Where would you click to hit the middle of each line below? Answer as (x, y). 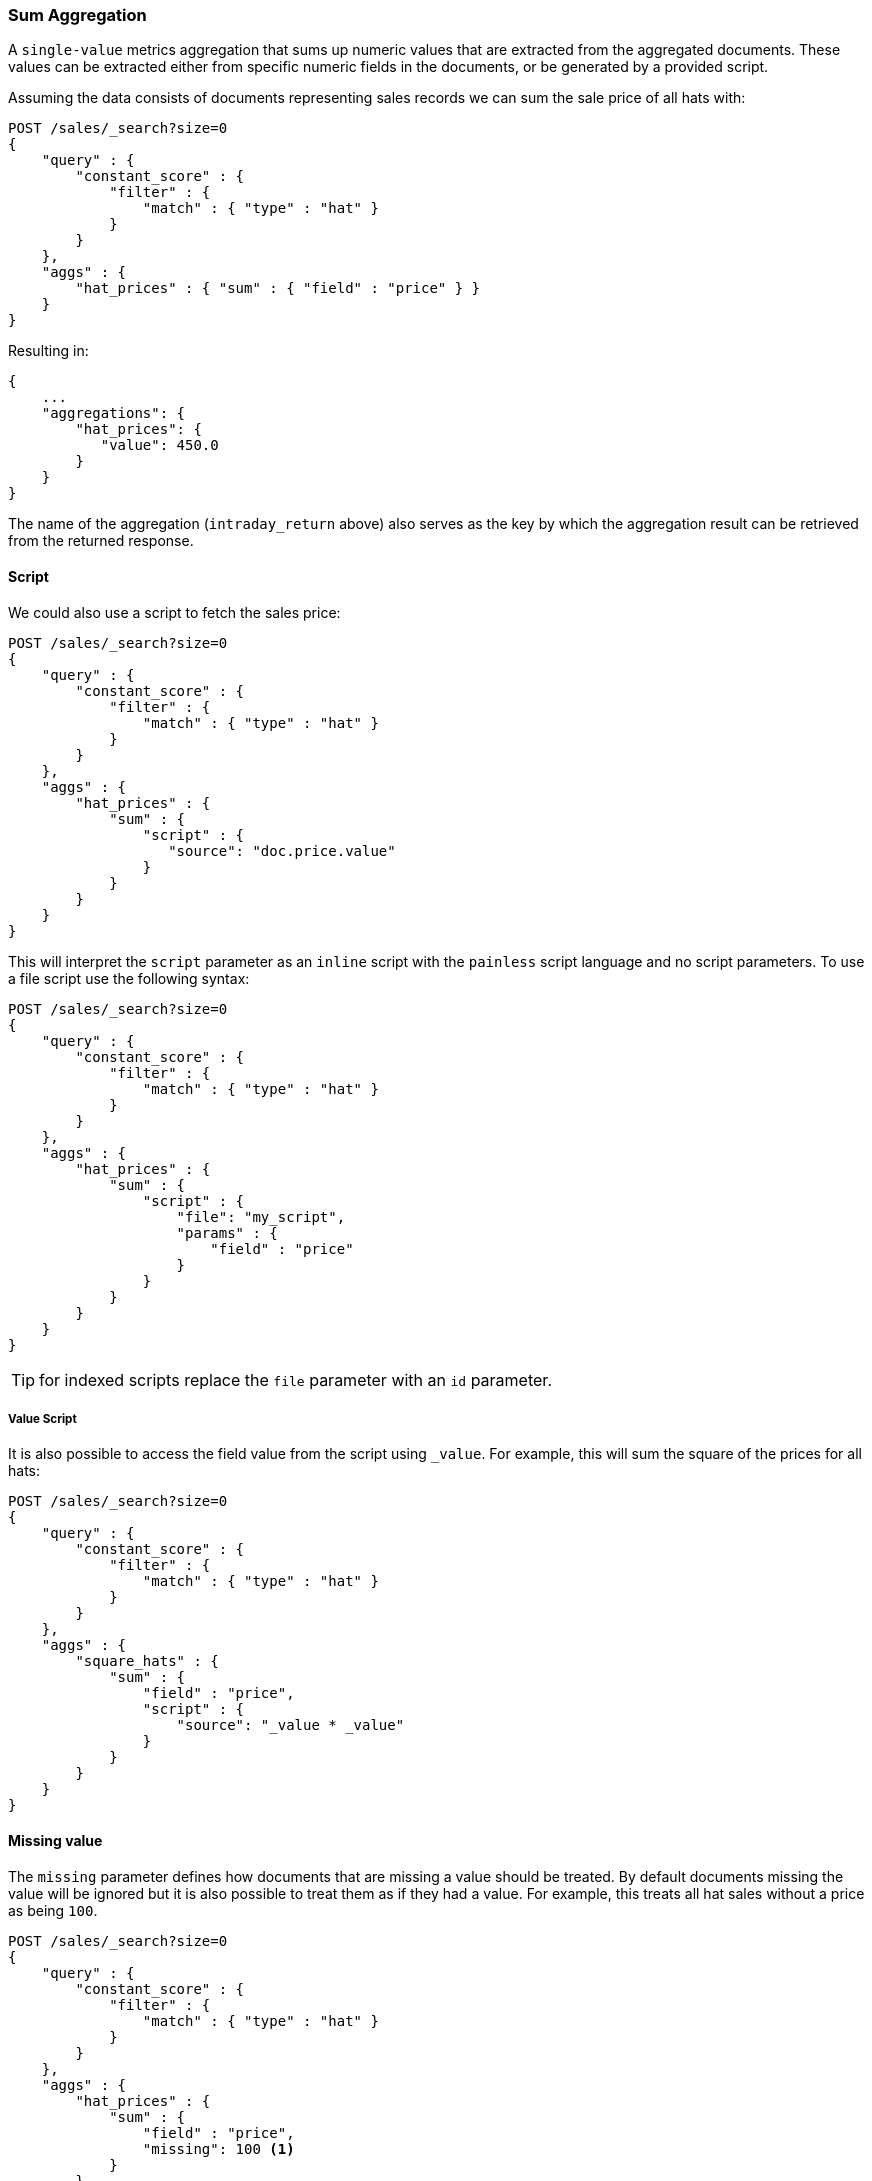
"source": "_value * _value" (290, 1725)
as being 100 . (53, 1910)
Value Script (42, 1418)
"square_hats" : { (147, 1661)
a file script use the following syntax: (129, 978)
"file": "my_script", (261, 1216)
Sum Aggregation (77, 15)
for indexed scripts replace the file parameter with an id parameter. (295, 1379)
